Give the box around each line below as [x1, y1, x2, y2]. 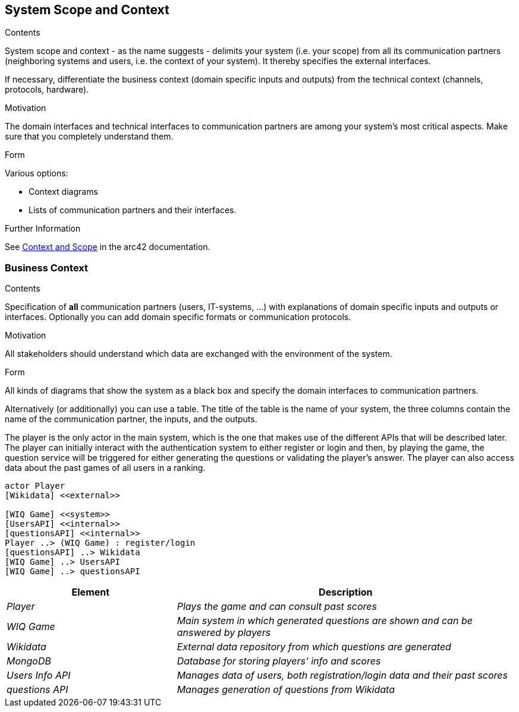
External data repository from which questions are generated [177, 641, 451, 653]
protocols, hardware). [5, 84, 89, 95]
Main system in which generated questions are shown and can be [177, 615, 473, 627]
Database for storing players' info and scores [177, 655, 381, 667]
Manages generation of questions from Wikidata [177, 683, 395, 696]
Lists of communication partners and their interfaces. [29, 205, 237, 216]
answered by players [177, 626, 271, 639]
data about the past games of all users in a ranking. [5, 463, 206, 473]
